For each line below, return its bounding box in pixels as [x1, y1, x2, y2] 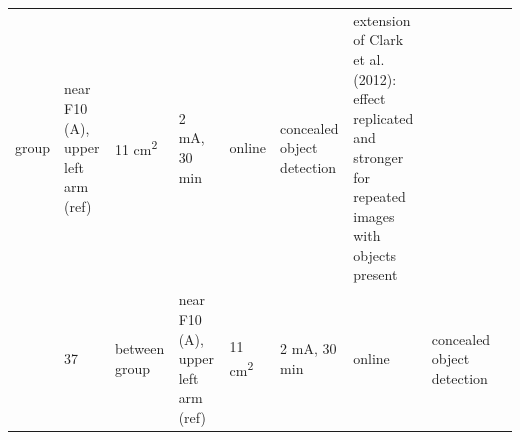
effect [353, 88, 386, 109]
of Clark [353, 29, 404, 50]
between [114, 338, 165, 359]
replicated [353, 107, 414, 128]
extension [353, 9, 411, 30]
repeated [353, 186, 406, 207]
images [353, 205, 395, 226]
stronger [353, 146, 404, 167]
